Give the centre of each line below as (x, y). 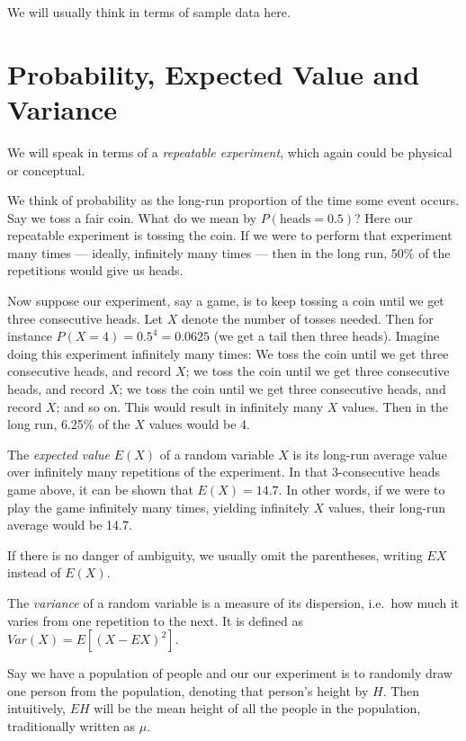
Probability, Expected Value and (214, 73)
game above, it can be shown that (100, 489)
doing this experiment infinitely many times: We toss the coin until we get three (228, 353)
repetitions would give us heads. (95, 270)
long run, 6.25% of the (69, 424)
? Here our (384, 217)
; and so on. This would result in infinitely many (190, 406)
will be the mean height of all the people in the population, (257, 708)
